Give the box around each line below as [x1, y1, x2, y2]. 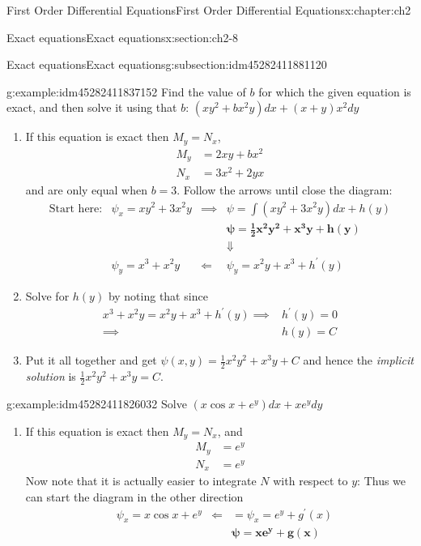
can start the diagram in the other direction [25, 488, 244, 505]
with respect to [273, 472, 348, 489]
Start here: [49, 203, 103, 215]
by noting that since [108, 288, 208, 305]
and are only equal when [25, 181, 147, 198]
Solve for [25, 288, 70, 305]
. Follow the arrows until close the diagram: [176, 181, 393, 198]
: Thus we [357, 472, 406, 489]
